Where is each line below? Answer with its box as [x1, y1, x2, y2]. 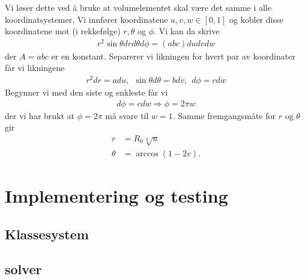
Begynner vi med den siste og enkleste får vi [5, 86, 168, 99]
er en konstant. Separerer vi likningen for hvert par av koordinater [51, 49, 295, 62]
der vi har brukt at [5, 109, 75, 121]
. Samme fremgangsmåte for [172, 109, 276, 121]
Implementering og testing [5, 183, 228, 208]
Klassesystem [5, 224, 89, 243]
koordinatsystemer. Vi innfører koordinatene [5, 13, 168, 25]
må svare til [105, 109, 149, 121]
